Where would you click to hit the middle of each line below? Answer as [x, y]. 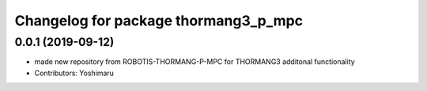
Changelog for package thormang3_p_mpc [159, 21]
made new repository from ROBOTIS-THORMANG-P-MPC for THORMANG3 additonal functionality [195, 62]
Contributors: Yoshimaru [74, 73]
